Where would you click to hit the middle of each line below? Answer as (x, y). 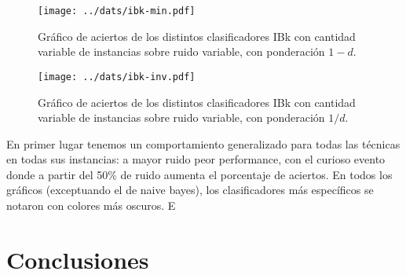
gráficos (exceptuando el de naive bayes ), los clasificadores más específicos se (190, 190)
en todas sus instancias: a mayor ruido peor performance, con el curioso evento (196, 159)
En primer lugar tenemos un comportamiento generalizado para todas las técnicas (203, 143)
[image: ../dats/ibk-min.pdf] (117, 11)
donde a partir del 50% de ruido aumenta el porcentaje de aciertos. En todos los (199, 174)
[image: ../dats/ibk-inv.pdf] (117, 77)
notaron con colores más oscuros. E (91, 205)
